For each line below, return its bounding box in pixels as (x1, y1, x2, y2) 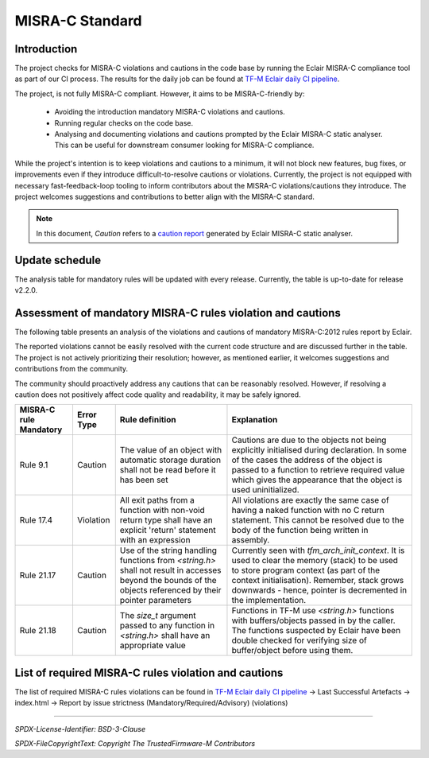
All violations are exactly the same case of (231, 495, 389, 506)
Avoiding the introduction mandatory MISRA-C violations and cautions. (54, 107, 285, 117)
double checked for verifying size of (231, 635, 367, 646)
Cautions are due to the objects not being (231, 434, 387, 445)
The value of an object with (119, 445, 222, 456)
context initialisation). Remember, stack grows (231, 575, 404, 586)
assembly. (231, 534, 270, 546)
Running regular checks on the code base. (54, 118, 194, 127)
